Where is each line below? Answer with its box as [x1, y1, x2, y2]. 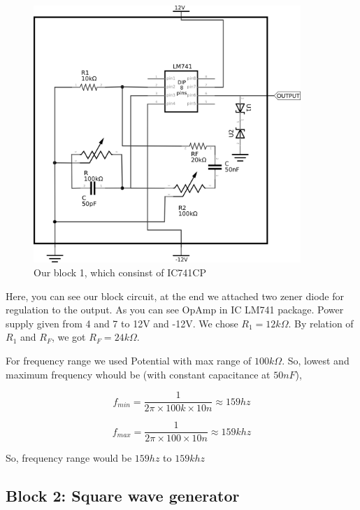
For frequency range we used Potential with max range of [6, 353, 252, 367]
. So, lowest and [282, 353, 350, 367]
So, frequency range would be [6, 451, 132, 465]
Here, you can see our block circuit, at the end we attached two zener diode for [6, 288, 344, 303]
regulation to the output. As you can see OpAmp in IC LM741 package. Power [6, 302, 344, 317]
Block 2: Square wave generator [6, 485, 240, 507]
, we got [51, 330, 86, 344]
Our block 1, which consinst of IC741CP [34, 265, 206, 280]
